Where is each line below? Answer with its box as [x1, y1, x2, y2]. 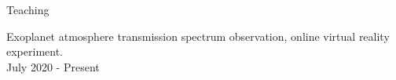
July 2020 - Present [6, 58, 100, 75]
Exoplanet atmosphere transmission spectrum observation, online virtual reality [6, 27, 390, 44]
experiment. [6, 43, 63, 60]
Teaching [6, 2, 49, 17]
